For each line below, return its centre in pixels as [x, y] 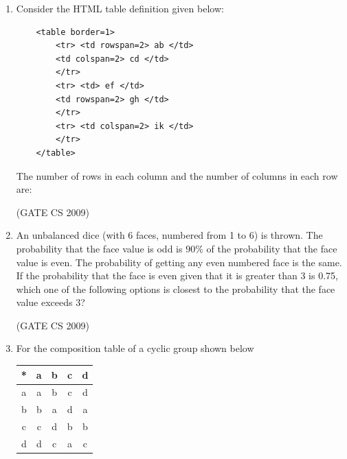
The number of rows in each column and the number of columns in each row [177, 175]
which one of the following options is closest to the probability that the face [176, 289]
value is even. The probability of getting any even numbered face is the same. [179, 262]
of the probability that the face [272, 248]
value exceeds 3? [51, 302]
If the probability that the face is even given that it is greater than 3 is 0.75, [177, 275]
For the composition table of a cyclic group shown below [135, 348]
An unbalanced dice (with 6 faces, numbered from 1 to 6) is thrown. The [169, 235]
